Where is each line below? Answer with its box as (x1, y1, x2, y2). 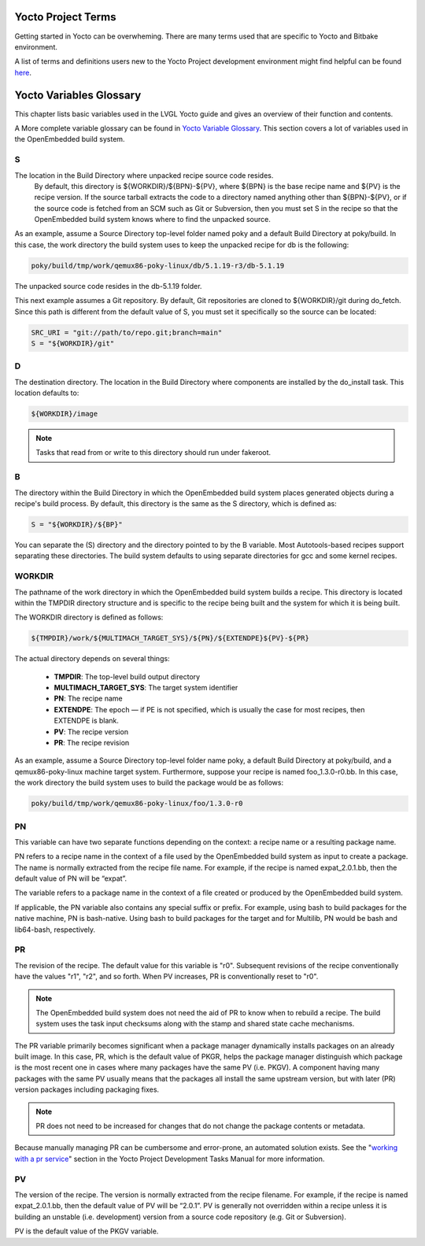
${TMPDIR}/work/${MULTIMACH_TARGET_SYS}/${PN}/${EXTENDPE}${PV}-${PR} (31, 634, 310, 643)
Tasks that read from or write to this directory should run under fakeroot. (35, 448, 272, 457)
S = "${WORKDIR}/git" (31, 338, 115, 348)
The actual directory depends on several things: (14, 654, 170, 664)
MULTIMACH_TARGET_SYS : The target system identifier (54, 683, 238, 693)
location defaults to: (14, 388, 79, 397)
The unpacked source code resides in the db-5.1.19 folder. (14, 281, 202, 290)
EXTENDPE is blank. (54, 716, 120, 726)
